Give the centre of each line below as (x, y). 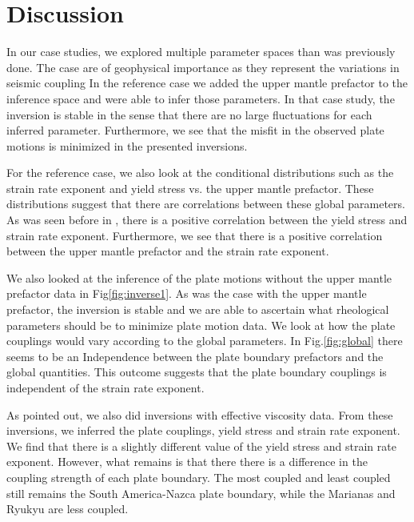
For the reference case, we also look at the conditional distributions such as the (200, 173)
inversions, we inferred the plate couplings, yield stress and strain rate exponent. (203, 430)
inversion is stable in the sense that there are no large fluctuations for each (189, 114)
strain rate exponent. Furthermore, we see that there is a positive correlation (195, 235)
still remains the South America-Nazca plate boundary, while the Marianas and (201, 493)
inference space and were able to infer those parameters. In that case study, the (201, 98)
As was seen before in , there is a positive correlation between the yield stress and (207, 220)
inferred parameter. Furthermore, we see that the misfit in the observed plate (195, 130)
